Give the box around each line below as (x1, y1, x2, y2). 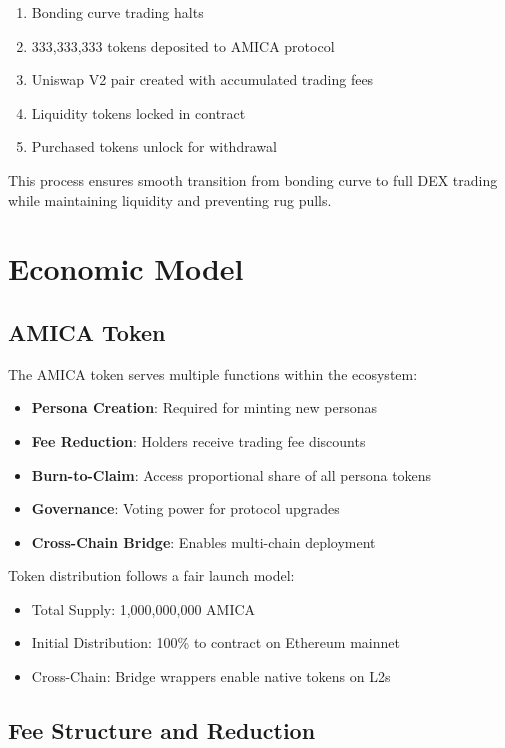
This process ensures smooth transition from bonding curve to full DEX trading (8, 169, 498, 190)
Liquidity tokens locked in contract (31, 102, 246, 123)
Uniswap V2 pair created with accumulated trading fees (31, 69, 374, 90)
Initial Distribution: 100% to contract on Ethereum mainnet (31, 632, 400, 653)
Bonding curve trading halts (31, 2, 204, 22)
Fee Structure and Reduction (8, 715, 316, 746)
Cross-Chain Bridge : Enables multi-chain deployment (31, 531, 376, 552)
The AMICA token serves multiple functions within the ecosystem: (8, 363, 418, 384)
